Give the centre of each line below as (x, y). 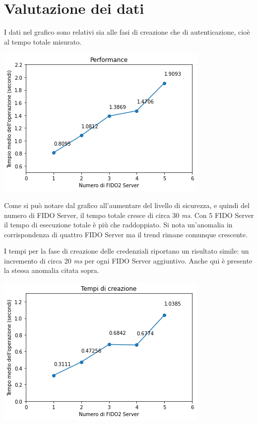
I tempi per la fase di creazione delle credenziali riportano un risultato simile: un (127, 251)
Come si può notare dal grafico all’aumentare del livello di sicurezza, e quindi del (127, 205)
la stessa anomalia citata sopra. (52, 270)
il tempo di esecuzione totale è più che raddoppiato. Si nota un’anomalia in (118, 225)
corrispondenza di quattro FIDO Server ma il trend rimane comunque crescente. (126, 234)
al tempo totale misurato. (43, 41)
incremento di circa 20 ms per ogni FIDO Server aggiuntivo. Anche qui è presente (128, 260)
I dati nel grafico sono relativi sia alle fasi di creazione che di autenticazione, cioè (127, 32)
